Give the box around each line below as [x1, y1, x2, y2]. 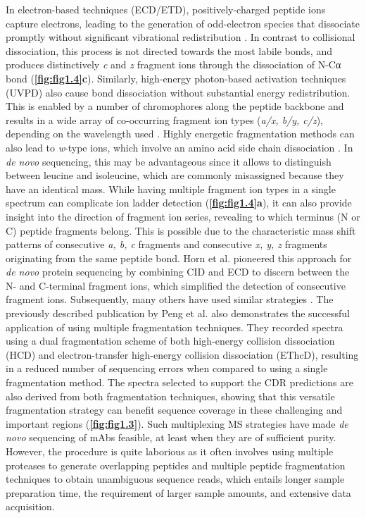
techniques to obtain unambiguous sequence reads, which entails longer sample [6, 471, 345, 486]
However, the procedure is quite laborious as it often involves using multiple [6, 444, 334, 458]
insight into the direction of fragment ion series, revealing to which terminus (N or [6, 209, 360, 223]
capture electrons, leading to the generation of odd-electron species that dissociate [6, 16, 360, 30]
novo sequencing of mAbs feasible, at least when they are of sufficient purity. [6, 430, 336, 445]
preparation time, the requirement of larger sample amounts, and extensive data [6, 485, 351, 500]
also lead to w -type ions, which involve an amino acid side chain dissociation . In [6, 140, 353, 154]
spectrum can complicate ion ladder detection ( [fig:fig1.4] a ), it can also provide [6, 195, 352, 210]
